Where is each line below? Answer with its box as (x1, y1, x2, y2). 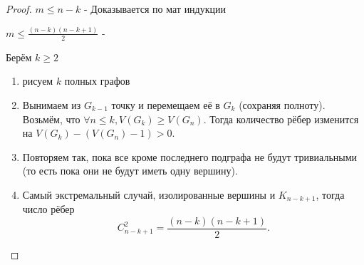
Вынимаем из (22, 97, 81, 112)
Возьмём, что (22, 111, 80, 126)
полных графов (64, 73, 130, 88)
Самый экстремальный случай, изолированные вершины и (22, 187, 276, 202)
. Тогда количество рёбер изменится (203, 111, 359, 126)
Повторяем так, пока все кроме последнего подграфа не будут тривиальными (22, 149, 358, 164)
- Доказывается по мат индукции (84, 1, 227, 16)
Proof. (6, 1, 32, 16)
